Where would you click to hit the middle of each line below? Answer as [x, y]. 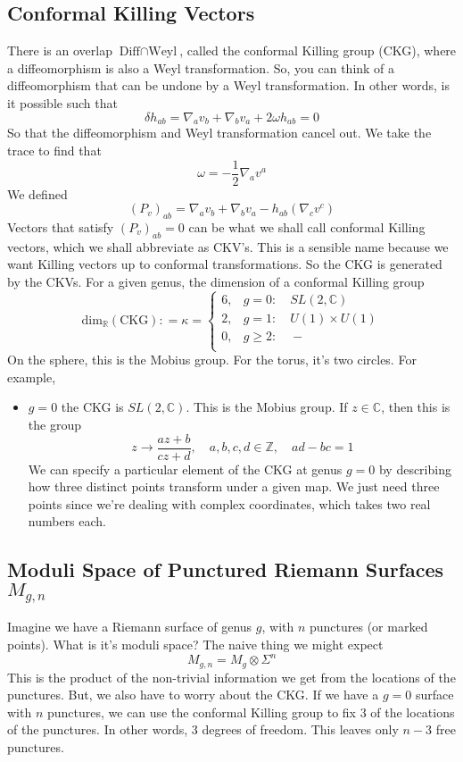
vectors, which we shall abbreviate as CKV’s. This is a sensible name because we [228, 246]
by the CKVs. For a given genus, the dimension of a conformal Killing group [216, 281]
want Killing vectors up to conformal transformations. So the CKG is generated [225, 264]
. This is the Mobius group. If [267, 407]
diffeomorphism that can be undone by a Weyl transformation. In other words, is [228, 85]
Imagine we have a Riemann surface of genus [130, 627]
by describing [415, 469]
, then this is [416, 407]
